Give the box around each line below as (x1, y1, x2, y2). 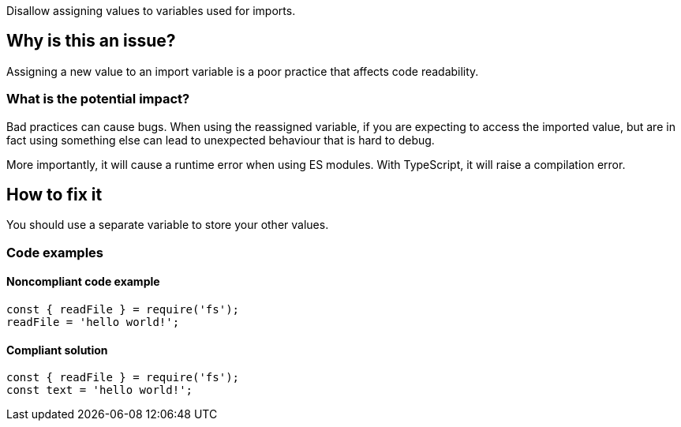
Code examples (6, 244, 104, 260)
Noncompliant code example (6, 275, 160, 289)
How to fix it (6, 185, 103, 205)
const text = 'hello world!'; (6, 384, 193, 397)
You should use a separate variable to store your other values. (6, 218, 329, 232)
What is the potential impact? (6, 91, 190, 107)
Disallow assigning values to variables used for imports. (6, 4, 296, 17)
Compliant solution (6, 343, 108, 357)
